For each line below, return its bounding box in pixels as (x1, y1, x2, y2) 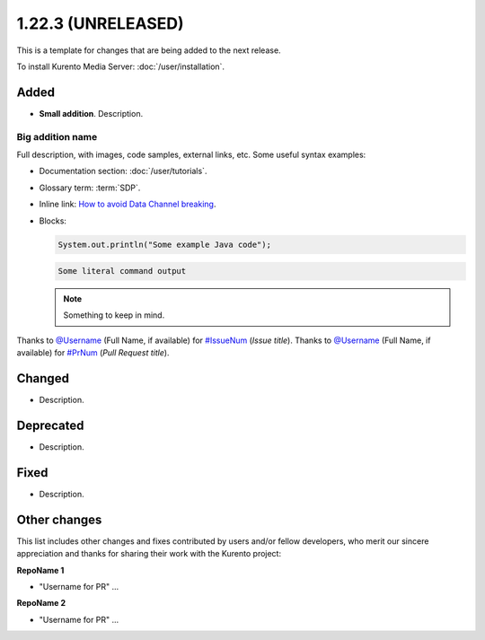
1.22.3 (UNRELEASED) (16, 13, 184, 33)
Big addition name (16, 130, 98, 143)
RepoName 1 (16, 565, 65, 575)
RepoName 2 (16, 598, 66, 609)
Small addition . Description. (39, 108, 144, 118)
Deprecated (16, 417, 84, 433)
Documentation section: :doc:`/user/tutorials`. (39, 166, 207, 177)
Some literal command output (57, 266, 187, 276)
